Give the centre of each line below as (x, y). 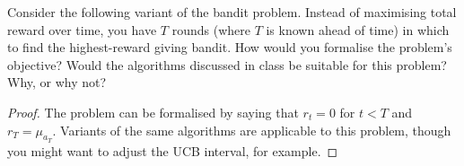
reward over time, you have (82, 29)
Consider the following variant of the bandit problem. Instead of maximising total (232, 12)
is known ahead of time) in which (358, 29)
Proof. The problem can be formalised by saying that (153, 112)
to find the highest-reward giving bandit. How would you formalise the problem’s (230, 47)
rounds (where (211, 29)
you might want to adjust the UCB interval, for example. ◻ (173, 150)
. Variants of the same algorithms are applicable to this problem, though (252, 130)
